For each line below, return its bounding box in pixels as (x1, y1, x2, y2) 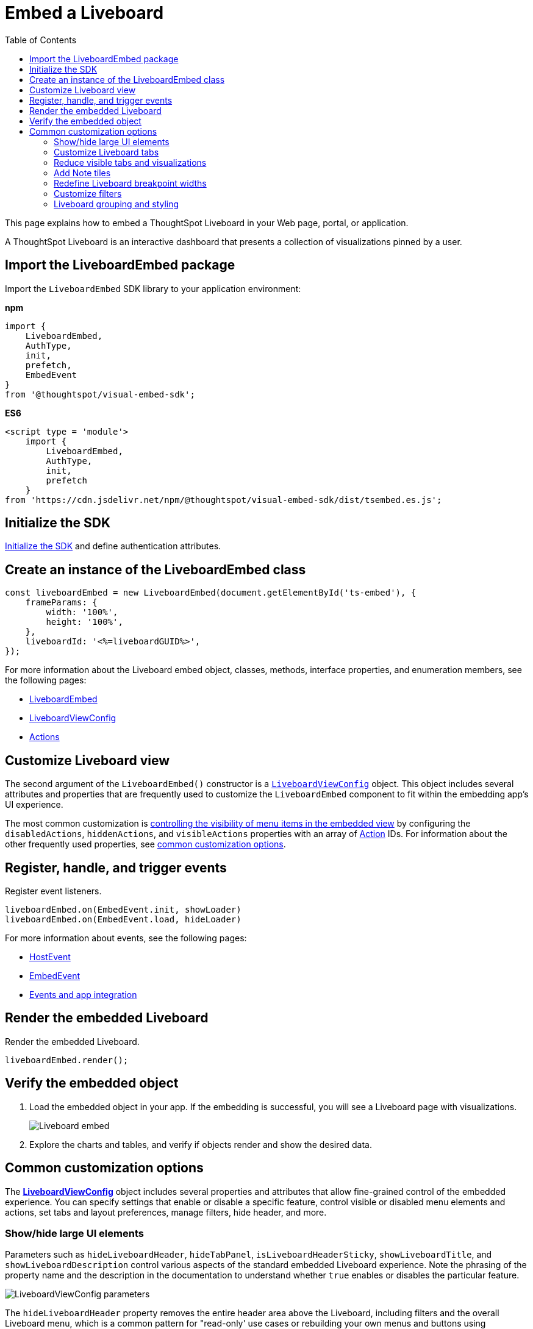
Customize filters (54, 188, 122, 199)
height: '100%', (46, 617, 123, 627)
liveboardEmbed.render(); (5, 1055, 129, 1065)
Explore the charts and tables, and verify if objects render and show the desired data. (29, 1139, 372, 1150)
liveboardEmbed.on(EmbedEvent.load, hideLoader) (5, 914, 241, 924)
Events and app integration (29, 989, 137, 1000)
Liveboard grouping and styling (54, 198, 179, 209)
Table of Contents (5, 34, 77, 45)
